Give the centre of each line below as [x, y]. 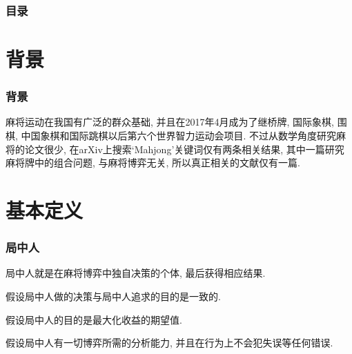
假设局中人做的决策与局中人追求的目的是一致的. [113, 296]
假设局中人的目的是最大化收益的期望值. [94, 319]
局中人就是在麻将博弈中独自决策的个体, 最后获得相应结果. [136, 273]
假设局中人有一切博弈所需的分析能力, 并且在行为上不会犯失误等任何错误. [169, 343]
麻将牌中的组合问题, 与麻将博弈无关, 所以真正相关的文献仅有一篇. [153, 163]
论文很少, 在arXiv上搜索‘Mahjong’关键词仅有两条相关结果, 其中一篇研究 [184, 149]
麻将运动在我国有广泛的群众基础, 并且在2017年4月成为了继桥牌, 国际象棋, [170, 122]
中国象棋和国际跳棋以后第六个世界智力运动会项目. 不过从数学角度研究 [179, 136]
